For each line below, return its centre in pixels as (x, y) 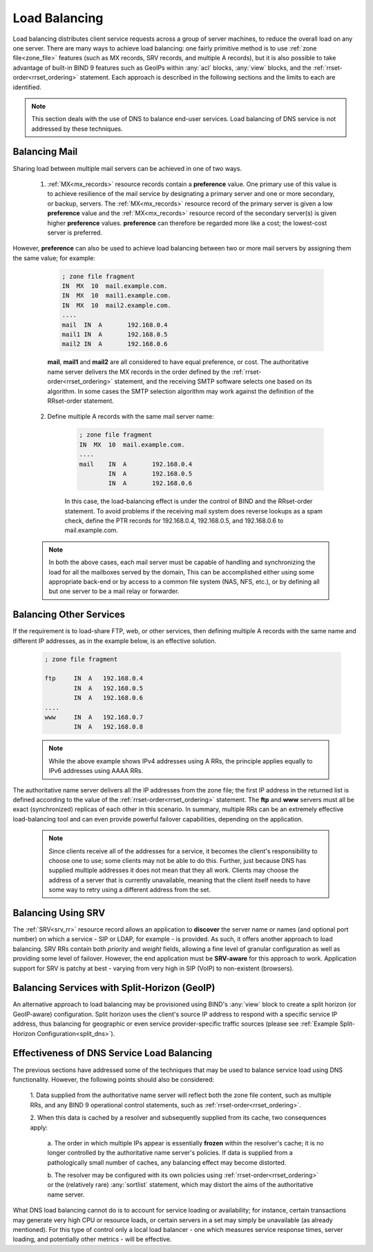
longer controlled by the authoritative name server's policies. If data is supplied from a (170, 1153)
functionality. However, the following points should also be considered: (113, 1079)
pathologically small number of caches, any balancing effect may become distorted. (167, 1162)
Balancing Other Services (69, 615)
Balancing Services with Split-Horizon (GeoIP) (114, 988)
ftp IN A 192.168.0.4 (94, 679)
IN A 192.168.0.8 (108, 727)
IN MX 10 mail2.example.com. (117, 305)
